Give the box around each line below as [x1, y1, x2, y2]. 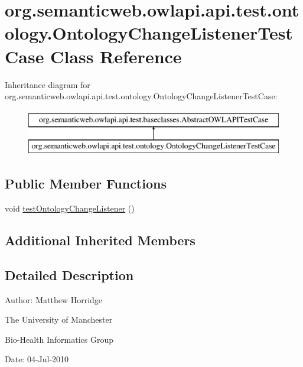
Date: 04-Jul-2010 [5, 353, 69, 365]
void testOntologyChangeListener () [5, 202, 135, 215]
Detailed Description [5, 265, 134, 284]
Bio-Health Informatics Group [5, 333, 114, 345]
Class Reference [50, 44, 182, 68]
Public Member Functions [5, 174, 167, 193]
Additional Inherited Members [5, 231, 196, 249]
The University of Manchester [5, 313, 113, 326]
